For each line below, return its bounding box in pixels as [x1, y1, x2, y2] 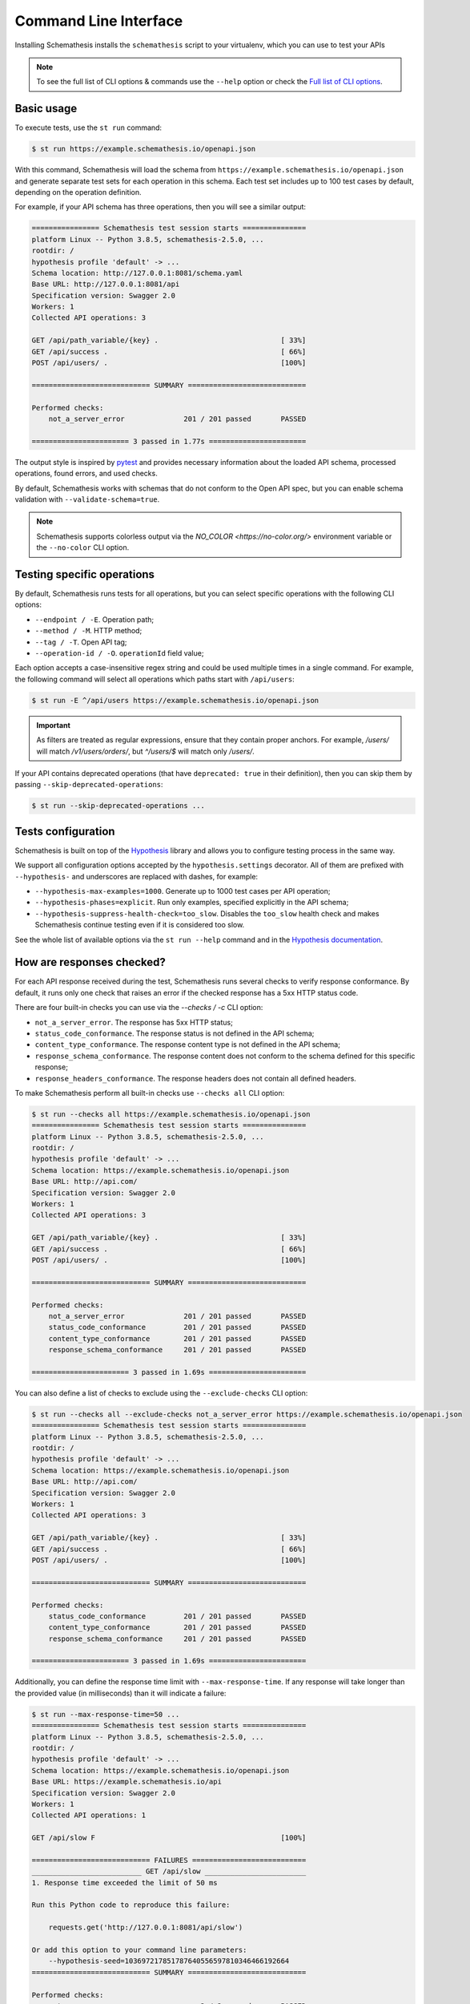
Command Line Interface [14, 12, 183, 30]
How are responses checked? [14, 956, 166, 969]
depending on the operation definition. [14, 187, 142, 196]
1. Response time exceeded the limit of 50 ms [31, 1878, 218, 1887]
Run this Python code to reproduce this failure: [31, 1901, 231, 1909]
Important [36, 720, 71, 729]
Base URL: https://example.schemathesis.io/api [31, 1777, 222, 1787]
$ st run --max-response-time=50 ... [31, 1710, 180, 1719]
